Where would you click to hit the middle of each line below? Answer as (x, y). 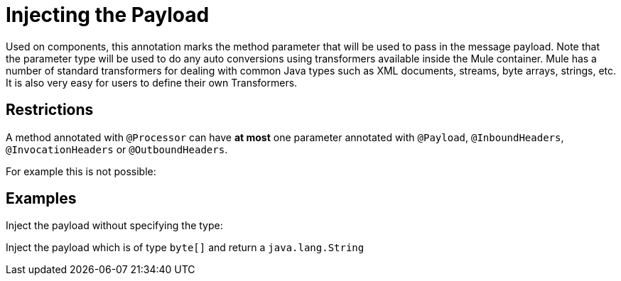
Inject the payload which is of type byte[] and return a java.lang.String (185, 248)
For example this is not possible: (81, 171)
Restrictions (50, 110)
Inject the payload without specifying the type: (114, 226)
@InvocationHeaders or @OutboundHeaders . (117, 149)
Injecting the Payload (108, 15)
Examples (41, 199)
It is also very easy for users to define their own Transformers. (152, 82)
